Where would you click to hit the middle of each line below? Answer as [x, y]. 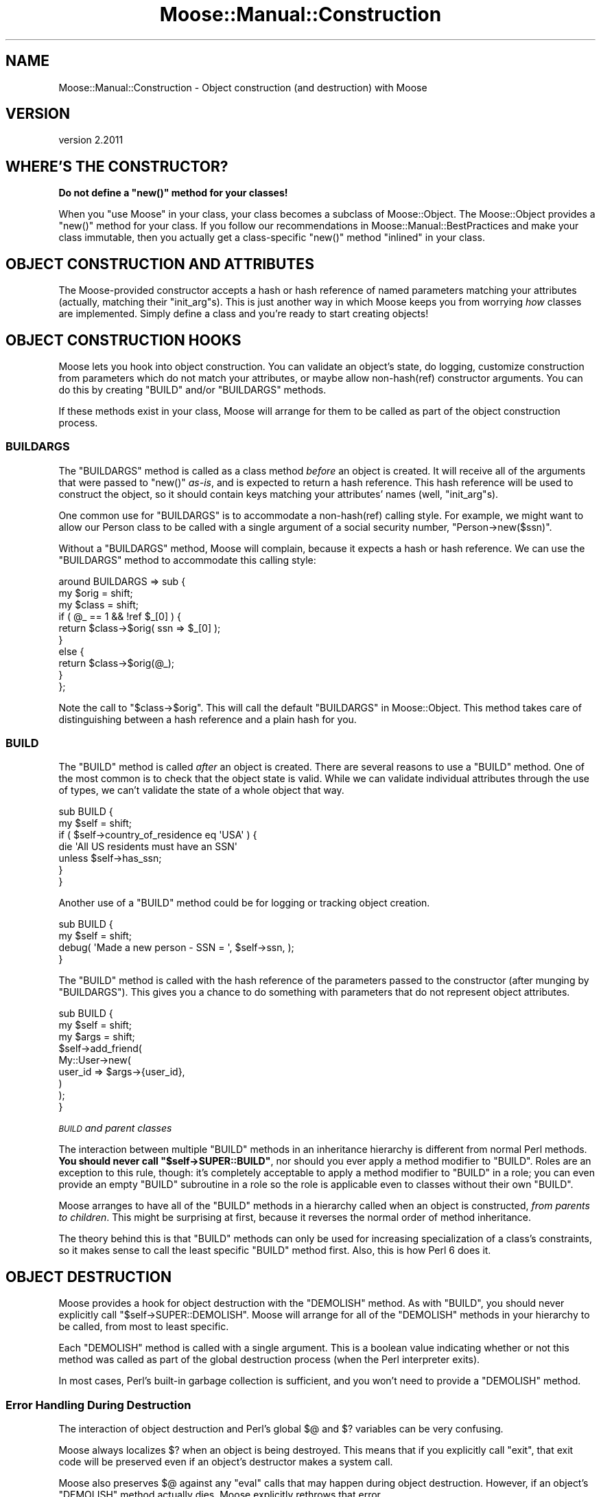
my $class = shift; [98, 604]
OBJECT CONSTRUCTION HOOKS [123, 340]
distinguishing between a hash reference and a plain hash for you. [208, 719]
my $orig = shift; [96, 593]
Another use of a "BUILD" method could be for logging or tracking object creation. [244, 903]
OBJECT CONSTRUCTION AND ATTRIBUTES [160, 264]
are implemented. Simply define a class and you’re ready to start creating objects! [244, 314]
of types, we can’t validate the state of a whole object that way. [201, 790]
